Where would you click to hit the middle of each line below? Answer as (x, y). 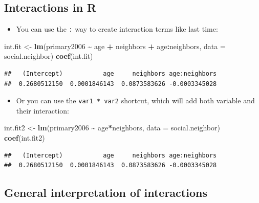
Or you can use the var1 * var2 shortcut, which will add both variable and (135, 100)
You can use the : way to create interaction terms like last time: (117, 29)
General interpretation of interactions (106, 193)
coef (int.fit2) (25, 138)
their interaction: (42, 110)
